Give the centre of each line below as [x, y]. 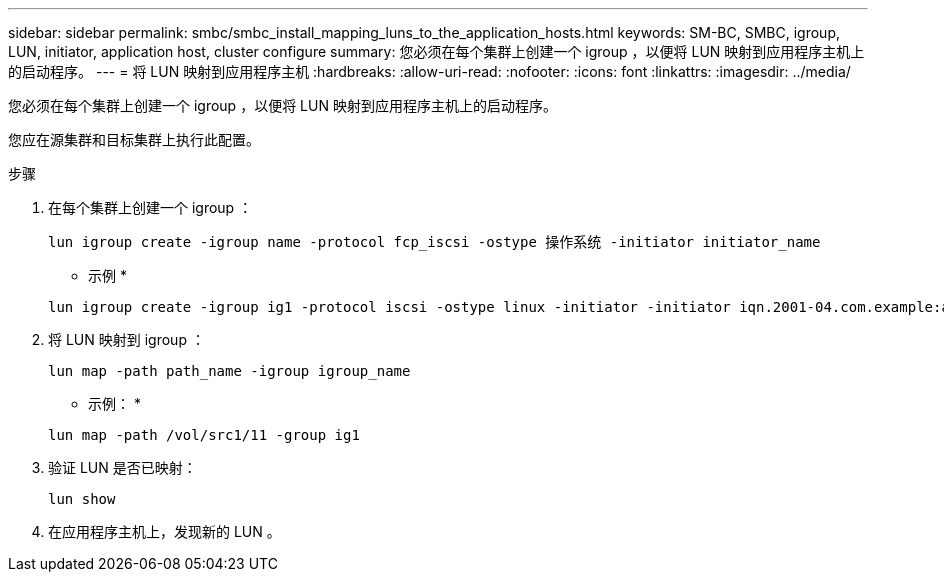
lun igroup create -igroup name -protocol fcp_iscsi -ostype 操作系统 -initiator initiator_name [434, 242]
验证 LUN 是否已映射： [122, 467]
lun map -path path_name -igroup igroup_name [229, 371]
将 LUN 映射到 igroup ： [126, 339]
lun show [82, 499]
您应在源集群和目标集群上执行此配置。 [134, 139]
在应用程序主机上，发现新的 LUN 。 [164, 531]
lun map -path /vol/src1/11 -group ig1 [204, 435]
